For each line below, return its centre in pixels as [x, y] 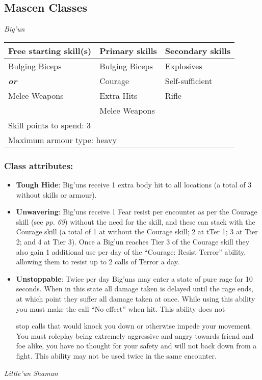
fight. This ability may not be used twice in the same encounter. [116, 355]
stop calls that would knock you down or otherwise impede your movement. [134, 326]
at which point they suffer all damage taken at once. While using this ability [136, 298]
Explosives [184, 66]
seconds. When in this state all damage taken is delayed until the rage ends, [135, 289]
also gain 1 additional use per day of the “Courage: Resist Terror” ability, [131, 251]
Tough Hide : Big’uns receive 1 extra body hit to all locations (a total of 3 [134, 185]
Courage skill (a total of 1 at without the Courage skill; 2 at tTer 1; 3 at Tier [137, 232]
